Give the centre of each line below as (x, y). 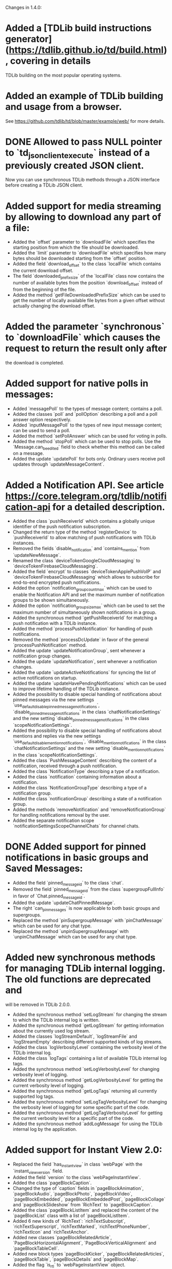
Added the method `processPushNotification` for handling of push (83, 629)
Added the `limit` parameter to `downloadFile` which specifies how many (89, 253)
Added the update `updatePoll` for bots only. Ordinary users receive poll (89, 459)
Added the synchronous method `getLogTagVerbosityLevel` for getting (88, 1113)
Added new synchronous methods (80, 958)
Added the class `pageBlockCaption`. (52, 1183)
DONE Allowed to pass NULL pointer (84, 142)
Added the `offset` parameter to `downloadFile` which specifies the (84, 242)
